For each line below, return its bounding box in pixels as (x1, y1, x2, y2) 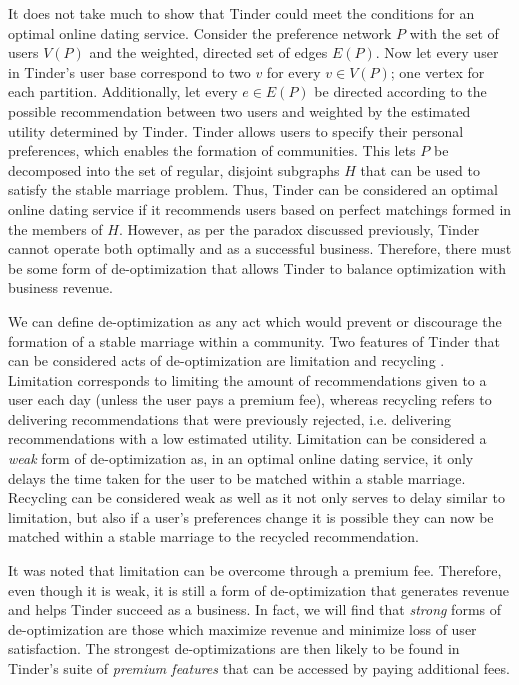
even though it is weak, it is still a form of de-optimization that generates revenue (8, 579, 509, 600)
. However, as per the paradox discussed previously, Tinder (118, 218, 480, 239)
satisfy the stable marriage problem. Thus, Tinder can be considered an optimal (8, 179, 498, 200)
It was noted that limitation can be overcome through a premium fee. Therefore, (8, 560, 502, 581)
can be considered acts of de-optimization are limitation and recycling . (8, 350, 445, 371)
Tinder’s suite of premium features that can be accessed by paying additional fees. (8, 658, 510, 678)
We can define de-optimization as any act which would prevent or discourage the (8, 310, 502, 331)
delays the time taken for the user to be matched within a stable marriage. (8, 467, 466, 488)
